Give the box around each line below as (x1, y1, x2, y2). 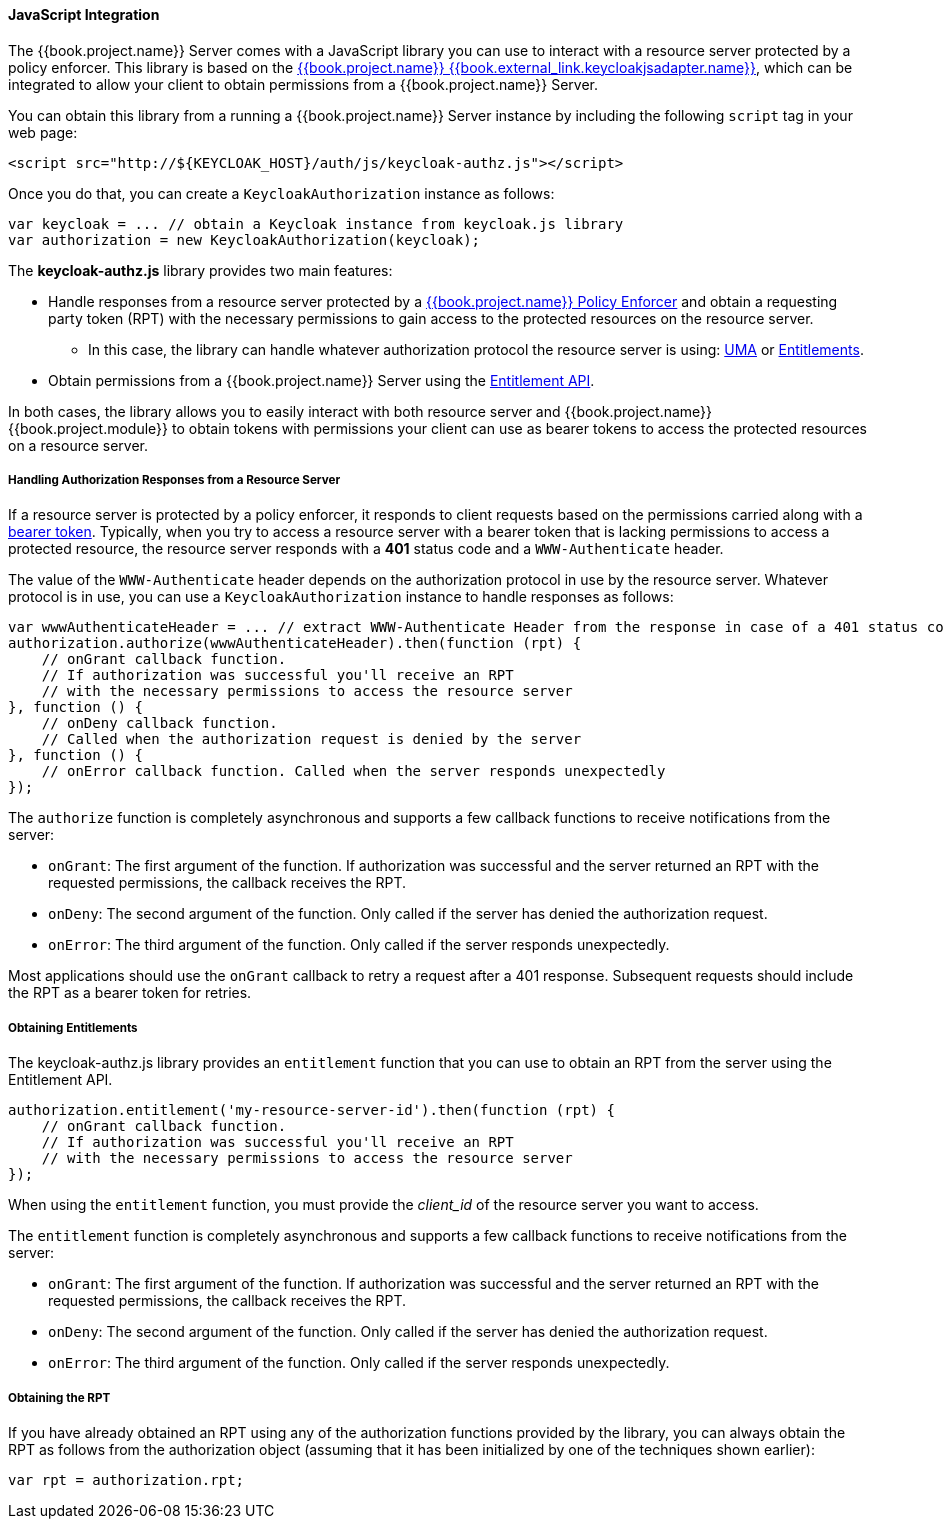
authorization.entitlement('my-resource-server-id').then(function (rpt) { (8, 1102, 615, 1119)
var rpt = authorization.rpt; (8, 1471, 245, 1488)
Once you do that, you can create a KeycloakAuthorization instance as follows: (8, 184, 555, 202)
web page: (8, 123, 78, 141)
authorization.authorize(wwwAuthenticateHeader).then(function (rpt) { (8, 635, 582, 652)
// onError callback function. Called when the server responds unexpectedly (41, 763, 666, 780)
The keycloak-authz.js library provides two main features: (8, 261, 393, 279)
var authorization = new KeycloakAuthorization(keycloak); (8, 231, 481, 248)
